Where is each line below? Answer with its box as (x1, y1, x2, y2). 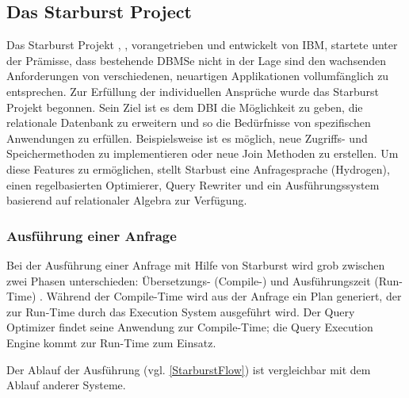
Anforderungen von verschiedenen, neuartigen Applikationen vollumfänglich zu (6, 67, 389, 84)
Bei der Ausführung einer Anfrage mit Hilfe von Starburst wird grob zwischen (6, 256, 385, 273)
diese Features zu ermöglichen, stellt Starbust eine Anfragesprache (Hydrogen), (6, 160, 390, 177)
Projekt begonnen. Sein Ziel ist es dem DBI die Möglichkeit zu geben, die (6, 98, 363, 115)
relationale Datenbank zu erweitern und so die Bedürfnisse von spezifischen (6, 114, 371, 131)
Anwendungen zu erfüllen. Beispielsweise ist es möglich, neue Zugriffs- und (6, 129, 368, 146)
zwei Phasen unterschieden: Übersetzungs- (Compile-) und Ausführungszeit (6, 272, 371, 289)
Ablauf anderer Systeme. (6, 377, 126, 393)
